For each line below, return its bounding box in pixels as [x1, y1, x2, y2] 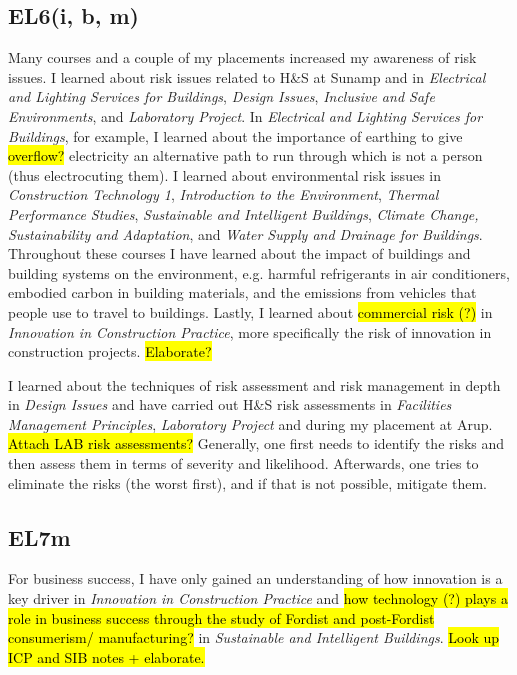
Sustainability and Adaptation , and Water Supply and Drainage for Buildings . [8, 223, 483, 244]
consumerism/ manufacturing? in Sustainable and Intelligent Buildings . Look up [8, 627, 500, 648]
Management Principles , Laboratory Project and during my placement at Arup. [8, 413, 493, 434]
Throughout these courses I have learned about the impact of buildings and [8, 243, 471, 264]
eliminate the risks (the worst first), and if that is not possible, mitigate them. [8, 472, 487, 493]
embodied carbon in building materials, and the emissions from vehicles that [8, 282, 477, 303]
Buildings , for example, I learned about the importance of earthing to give [8, 125, 463, 146]
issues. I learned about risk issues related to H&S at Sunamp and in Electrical [8, 66, 486, 87]
